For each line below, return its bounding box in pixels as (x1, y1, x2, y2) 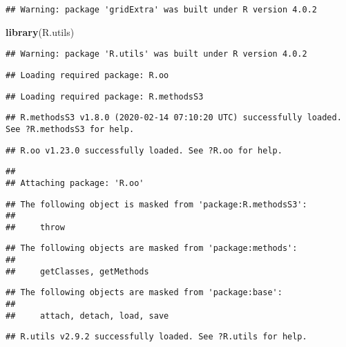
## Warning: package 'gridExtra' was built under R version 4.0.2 (6, 5, 318, 15)
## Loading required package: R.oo (6, 70, 169, 80)
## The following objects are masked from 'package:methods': (6, 243, 298, 254)
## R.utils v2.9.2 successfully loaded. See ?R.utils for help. (6, 332, 307, 342)
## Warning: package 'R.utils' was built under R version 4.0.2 (6, 49, 307, 59)
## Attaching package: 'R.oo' (6, 178, 144, 188)
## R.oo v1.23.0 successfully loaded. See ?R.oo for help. (6, 145, 282, 156)
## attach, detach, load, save (6, 310, 169, 321)
